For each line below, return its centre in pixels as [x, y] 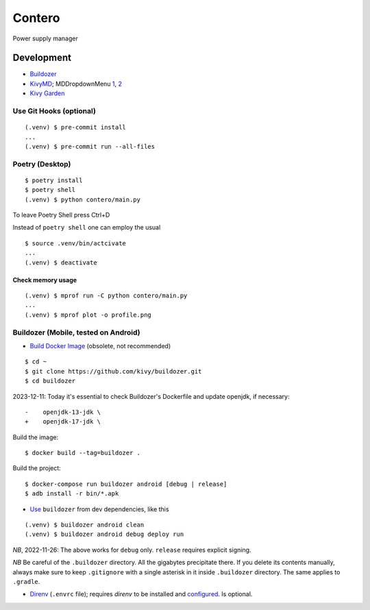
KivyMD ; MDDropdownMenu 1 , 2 [76, 84]
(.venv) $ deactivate [61, 263]
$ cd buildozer [50, 381]
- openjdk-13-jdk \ [63, 412]
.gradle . [26, 582]
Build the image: [35, 437]
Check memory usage [45, 280]
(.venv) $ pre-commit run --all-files [90, 146]
